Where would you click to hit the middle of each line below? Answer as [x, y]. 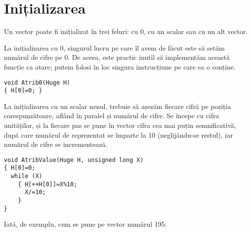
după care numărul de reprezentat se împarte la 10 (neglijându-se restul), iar [118, 134]
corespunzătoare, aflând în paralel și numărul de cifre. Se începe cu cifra [112, 116]
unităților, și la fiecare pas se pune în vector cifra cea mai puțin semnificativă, [120, 125]
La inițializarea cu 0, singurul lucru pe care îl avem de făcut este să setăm [114, 47]
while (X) [27, 176]
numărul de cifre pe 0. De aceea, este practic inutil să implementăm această [117, 57]
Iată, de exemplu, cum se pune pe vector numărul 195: [85, 224]
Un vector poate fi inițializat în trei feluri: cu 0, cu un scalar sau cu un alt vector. [126, 31]
